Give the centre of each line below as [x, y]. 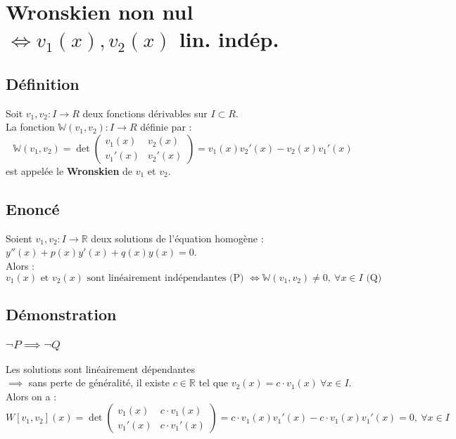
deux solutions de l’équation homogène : [177, 238]
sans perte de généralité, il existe [99, 382]
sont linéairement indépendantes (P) [165, 278]
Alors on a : [31, 396]
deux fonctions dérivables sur [145, 113]
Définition [43, 83]
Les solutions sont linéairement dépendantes [100, 368]
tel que [214, 382]
